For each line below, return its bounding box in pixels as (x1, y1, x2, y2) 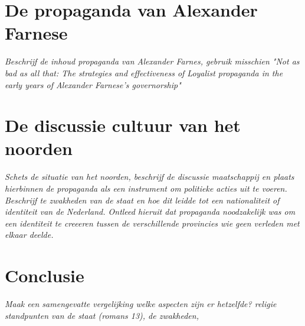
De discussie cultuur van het (5, 113, 241, 137)
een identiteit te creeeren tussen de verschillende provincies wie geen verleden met (5, 217, 300, 229)
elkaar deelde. (5, 228, 54, 241)
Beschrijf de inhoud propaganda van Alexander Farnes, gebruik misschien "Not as (5, 55, 300, 67)
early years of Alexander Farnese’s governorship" (5, 78, 181, 91)
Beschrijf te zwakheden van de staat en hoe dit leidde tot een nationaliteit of (5, 193, 280, 206)
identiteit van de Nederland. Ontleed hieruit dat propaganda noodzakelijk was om (5, 205, 296, 218)
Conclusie (5, 263, 84, 288)
